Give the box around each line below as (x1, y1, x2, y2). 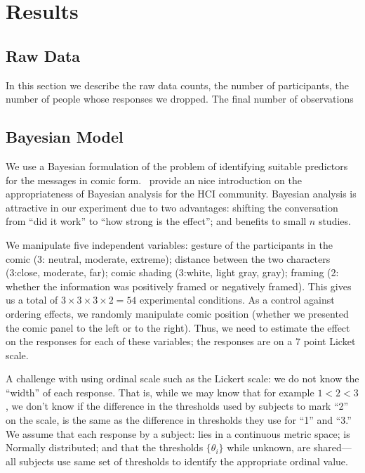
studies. (318, 214, 351, 228)
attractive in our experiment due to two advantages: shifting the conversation (6, 200, 338, 214)
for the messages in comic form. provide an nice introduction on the (6, 172, 302, 187)
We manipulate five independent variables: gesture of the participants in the (6, 237, 333, 252)
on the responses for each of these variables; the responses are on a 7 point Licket (6, 334, 356, 349)
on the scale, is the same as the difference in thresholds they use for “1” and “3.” (6, 413, 352, 427)
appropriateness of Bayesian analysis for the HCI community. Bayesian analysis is (6, 186, 357, 201)
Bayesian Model (6, 126, 124, 148)
